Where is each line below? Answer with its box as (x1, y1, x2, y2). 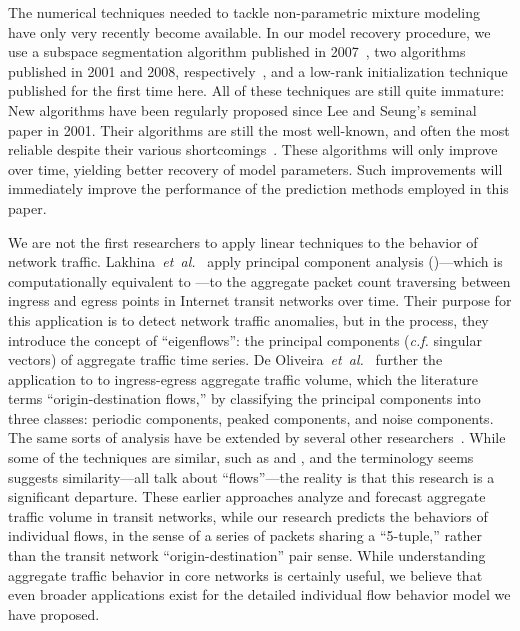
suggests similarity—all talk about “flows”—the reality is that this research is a (8, 466, 495, 487)
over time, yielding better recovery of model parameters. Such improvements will (8, 158, 503, 179)
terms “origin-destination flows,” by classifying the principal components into (8, 388, 481, 409)
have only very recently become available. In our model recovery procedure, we (8, 21, 491, 42)
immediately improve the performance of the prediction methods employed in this (8, 178, 509, 199)
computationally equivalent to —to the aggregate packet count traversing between (8, 270, 511, 291)
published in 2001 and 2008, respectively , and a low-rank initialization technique (8, 60, 508, 81)
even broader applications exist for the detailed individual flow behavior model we (8, 584, 511, 605)
